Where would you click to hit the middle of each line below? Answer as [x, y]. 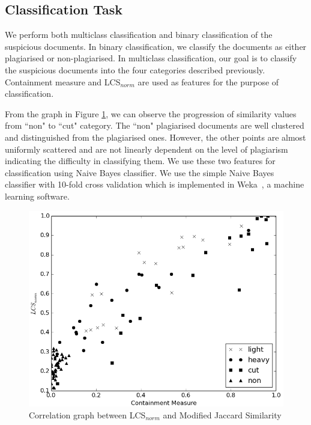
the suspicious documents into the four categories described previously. [135, 69]
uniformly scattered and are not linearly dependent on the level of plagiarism [146, 149]
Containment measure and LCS [63, 81]
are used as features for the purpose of [208, 81]
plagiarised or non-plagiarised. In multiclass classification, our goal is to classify [151, 58]
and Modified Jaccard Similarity [222, 414]
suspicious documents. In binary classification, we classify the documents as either [156, 46]
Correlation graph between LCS [87, 414]
